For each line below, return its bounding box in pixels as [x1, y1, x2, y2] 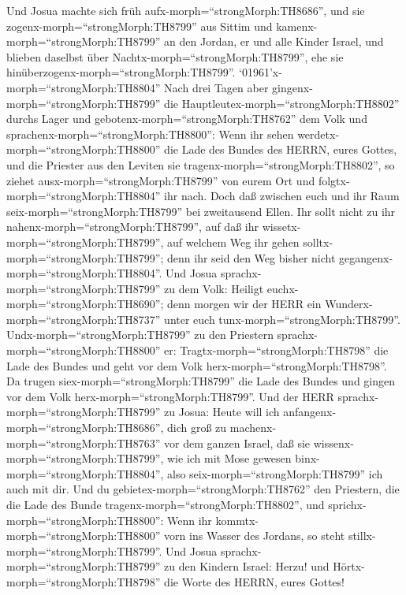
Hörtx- [333, 558, 365, 575]
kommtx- [215, 511, 259, 528]
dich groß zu [167, 419, 227, 436]
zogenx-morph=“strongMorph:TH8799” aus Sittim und [6, 17, 273, 34]
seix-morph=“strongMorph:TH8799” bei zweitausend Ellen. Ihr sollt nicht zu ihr [6, 203, 396, 219]
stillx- [348, 527, 376, 544]
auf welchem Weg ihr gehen [167, 233, 300, 250]
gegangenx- [339, 249, 393, 266]
